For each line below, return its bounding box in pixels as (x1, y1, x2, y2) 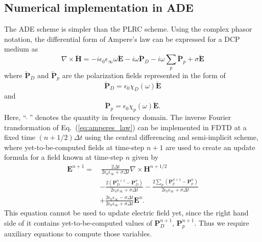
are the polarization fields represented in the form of (62, 69, 226, 80)
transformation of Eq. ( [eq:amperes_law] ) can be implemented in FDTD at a (4, 122, 247, 132)
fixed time (4, 132, 36, 142)
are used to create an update (165, 141, 255, 152)
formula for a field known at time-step (4, 152, 124, 162)
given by (132, 152, 159, 162)
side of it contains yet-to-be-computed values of (4, 217, 152, 228)
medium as (4, 43, 38, 54)
